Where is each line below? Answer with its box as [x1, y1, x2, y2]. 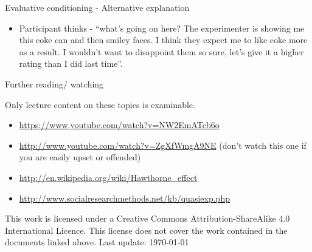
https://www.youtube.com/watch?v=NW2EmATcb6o [19, 118, 220, 131]
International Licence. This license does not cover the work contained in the [5, 223, 288, 236]
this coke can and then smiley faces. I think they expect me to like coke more [19, 33, 308, 46]
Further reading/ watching [5, 77, 104, 90]
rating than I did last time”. [19, 57, 123, 70]
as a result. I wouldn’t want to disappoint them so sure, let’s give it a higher [19, 45, 304, 58]
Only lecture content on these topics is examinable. [5, 98, 195, 111]
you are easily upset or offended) [19, 151, 141, 163]
